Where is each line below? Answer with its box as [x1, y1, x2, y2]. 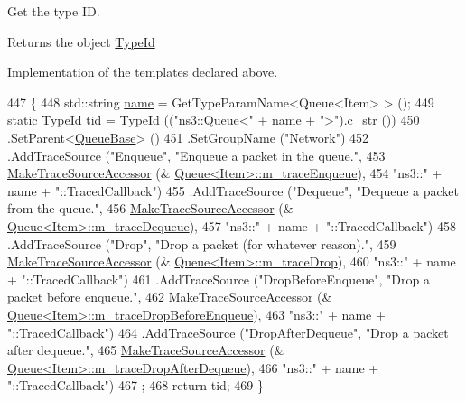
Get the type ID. [7, 2, 100, 20]
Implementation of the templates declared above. [7, 62, 278, 81]
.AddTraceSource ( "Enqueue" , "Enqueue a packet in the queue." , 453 [7, 145, 386, 164]
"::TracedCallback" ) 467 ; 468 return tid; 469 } [7, 376, 265, 395]
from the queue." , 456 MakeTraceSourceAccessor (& [7, 199, 294, 218]
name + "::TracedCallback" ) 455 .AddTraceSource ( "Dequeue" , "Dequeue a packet [7, 181, 459, 200]
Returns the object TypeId [7, 32, 155, 51]
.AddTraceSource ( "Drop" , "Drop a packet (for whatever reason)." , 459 [7, 234, 396, 253]
